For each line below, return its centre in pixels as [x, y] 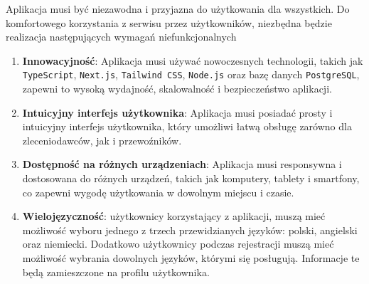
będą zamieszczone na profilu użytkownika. [116, 272]
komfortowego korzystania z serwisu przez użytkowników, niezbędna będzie [169, 22]
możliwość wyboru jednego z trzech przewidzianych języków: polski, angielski [190, 230]
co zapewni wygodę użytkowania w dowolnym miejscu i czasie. [158, 192]
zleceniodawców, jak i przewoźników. [102, 140]
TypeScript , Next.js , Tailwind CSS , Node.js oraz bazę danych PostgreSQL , [191, 74]
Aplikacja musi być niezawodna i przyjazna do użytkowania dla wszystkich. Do [178, 9]
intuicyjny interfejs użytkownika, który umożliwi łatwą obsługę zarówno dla [187, 126]
